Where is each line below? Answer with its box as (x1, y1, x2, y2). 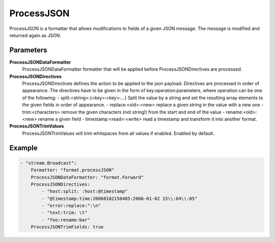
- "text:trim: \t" (41, 210, 88, 216)
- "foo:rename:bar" (41, 217, 90, 223)
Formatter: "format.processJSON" (31, 167, 115, 173)
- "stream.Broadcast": (20, 160, 77, 166)
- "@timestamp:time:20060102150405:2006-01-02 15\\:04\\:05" (41, 196, 198, 201)
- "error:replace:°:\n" (41, 203, 101, 208)
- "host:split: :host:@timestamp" (41, 189, 128, 194)
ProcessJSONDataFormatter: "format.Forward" (31, 174, 144, 180)
